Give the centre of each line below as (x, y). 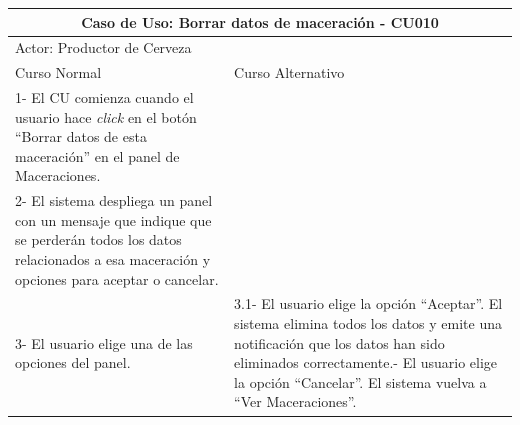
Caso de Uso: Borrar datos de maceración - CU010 (260, 21)
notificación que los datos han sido (339, 342)
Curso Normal (58, 72)
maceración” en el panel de (97, 155)
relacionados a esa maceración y (113, 259)
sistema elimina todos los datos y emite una (368, 323)
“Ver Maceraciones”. (295, 401)
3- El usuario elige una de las (104, 342)
